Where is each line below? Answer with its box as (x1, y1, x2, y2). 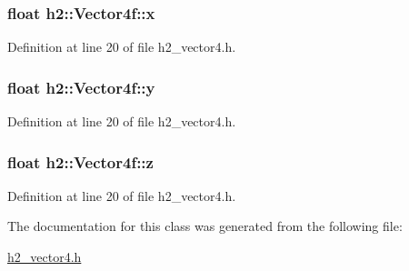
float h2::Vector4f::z (7, 150, 154, 173)
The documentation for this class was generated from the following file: (7, 216, 403, 236)
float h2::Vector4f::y (7, 75, 155, 98)
